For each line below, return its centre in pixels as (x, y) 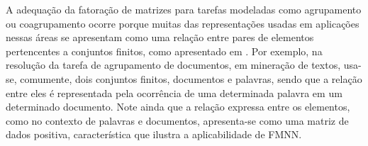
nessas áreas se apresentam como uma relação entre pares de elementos (160, 37)
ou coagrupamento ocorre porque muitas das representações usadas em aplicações (183, 23)
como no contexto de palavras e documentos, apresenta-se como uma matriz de (177, 120)
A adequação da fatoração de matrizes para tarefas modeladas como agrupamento (184, 9)
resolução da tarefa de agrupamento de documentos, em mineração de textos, (173, 65)
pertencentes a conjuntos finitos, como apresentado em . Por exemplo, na (164, 51)
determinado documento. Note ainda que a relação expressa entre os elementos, (178, 107)
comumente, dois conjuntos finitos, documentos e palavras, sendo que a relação (191, 78)
